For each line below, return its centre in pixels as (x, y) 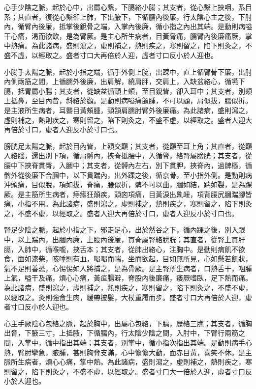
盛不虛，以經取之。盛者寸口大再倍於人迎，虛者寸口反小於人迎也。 (111, 55)
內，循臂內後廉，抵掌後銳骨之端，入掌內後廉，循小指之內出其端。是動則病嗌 (128, 26)
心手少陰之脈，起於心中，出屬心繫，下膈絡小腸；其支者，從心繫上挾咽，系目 (128, 7)
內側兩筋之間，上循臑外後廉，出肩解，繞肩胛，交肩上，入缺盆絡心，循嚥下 (125, 81)
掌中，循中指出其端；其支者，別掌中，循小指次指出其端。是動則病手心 (138, 342)
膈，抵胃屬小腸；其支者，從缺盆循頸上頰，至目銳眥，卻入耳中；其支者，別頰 (128, 91)
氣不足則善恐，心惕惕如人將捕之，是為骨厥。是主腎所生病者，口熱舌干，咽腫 (128, 268)
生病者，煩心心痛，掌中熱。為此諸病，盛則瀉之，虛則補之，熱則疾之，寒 (135, 362)
